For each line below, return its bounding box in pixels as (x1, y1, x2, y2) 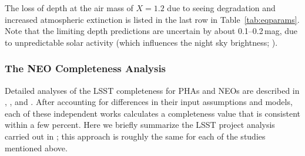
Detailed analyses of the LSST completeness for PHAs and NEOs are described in (5, 84, 300, 96)
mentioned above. (5, 141, 68, 154)
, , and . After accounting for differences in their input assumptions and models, (5, 96, 293, 108)
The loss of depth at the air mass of (5, 2, 133, 13)
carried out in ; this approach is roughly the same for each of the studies (5, 130, 266, 142)
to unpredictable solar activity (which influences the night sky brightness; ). (5, 36, 278, 48)
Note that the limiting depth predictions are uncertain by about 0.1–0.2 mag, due (5, 25, 298, 37)
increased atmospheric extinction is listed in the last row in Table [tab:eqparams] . (5, 13, 300, 25)
